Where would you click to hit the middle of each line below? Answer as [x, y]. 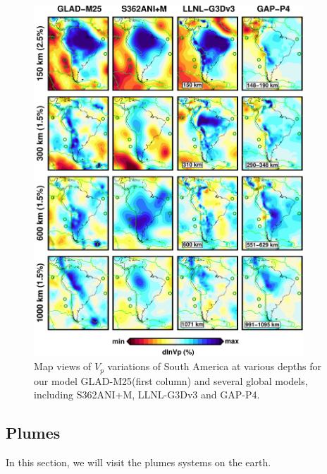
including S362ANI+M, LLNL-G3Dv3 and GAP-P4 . [147, 395]
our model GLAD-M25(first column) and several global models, [171, 380]
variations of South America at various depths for [214, 366]
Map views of [63, 366]
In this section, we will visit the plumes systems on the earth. [138, 462]
